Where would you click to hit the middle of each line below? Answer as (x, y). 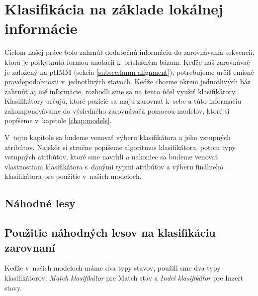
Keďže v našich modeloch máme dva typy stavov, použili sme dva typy (113, 268)
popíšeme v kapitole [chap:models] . (58, 120)
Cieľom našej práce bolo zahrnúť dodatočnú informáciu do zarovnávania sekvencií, (129, 52)
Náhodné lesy (40, 203)
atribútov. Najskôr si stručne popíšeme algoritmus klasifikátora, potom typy (120, 147)
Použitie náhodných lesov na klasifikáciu (110, 232)
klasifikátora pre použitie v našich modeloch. (73, 176)
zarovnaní (30, 247)
